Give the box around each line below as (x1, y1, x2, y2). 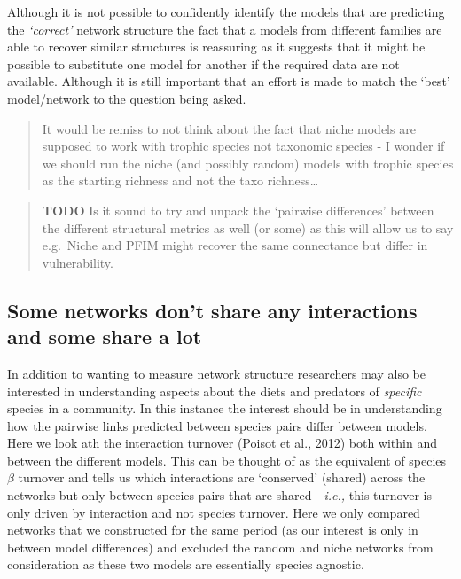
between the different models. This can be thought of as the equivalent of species (7, 450, 447, 469)
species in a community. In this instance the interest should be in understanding (7, 399, 442, 418)
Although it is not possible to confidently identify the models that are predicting (7, 3, 445, 20)
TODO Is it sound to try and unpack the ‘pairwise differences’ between (42, 200, 434, 219)
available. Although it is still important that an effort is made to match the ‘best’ (7, 72, 450, 90)
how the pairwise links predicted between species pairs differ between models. (7, 416, 427, 434)
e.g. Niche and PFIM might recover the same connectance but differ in (42, 236, 428, 254)
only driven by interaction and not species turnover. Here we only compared (7, 503, 420, 521)
